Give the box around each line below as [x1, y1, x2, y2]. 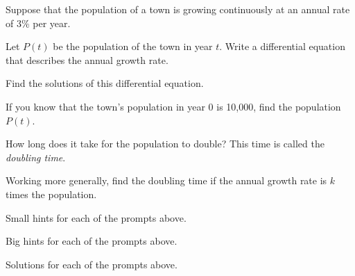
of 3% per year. [6, 15, 71, 30]
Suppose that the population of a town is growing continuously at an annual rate [6, 2, 350, 16]
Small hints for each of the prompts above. [6, 210, 187, 225]
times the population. [6, 186, 97, 201]
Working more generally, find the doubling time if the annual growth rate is [6, 173, 327, 188]
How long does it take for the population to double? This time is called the [6, 136, 324, 151]
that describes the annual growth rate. [6, 52, 168, 67]
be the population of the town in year [53, 39, 213, 54]
